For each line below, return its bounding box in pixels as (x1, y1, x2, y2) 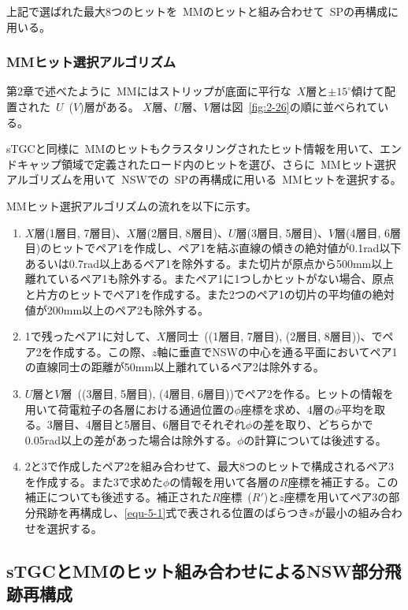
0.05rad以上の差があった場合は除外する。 (24, 431, 237, 448)
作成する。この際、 (52, 343, 152, 359)
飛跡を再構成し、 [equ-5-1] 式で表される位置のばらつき (35, 504, 310, 521)
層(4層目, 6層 (335, 224, 402, 240)
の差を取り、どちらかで (252, 416, 373, 433)
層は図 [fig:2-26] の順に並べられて (210, 99, 378, 114)
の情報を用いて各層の (169, 473, 280, 489)
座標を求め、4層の (240, 400, 335, 417)
